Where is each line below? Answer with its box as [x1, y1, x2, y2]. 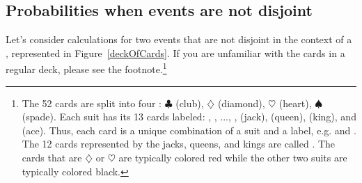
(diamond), [217, 95, 265, 110]
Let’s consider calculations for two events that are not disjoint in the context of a [6, 32, 352, 47]
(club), [175, 95, 204, 110]
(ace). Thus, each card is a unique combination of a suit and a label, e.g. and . [22, 122, 356, 137]
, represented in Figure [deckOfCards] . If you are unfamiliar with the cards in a [6, 45, 345, 60]
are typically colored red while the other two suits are [118, 150, 347, 165]
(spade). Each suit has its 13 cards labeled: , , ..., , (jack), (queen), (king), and [22, 109, 356, 124]
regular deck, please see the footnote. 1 [6, 60, 167, 77]
